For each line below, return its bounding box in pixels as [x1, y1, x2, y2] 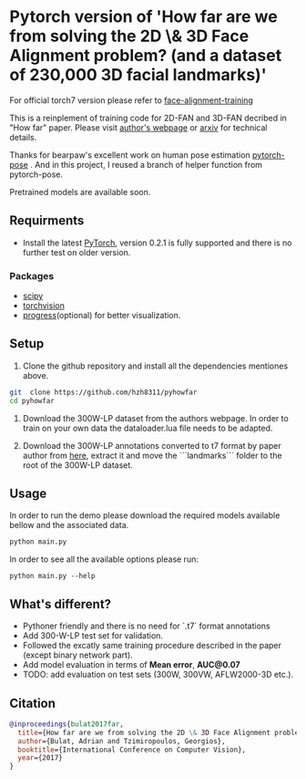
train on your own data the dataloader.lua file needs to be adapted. [22, 422, 273, 433]
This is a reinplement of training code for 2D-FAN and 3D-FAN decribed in [9, 112, 287, 123]
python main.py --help [9, 572, 96, 581]
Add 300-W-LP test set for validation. [22, 630, 164, 641]
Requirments [9, 213, 85, 229]
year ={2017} [17, 753, 64, 763]
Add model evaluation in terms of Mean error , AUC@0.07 [22, 660, 240, 670]
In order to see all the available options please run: [9, 554, 199, 565]
